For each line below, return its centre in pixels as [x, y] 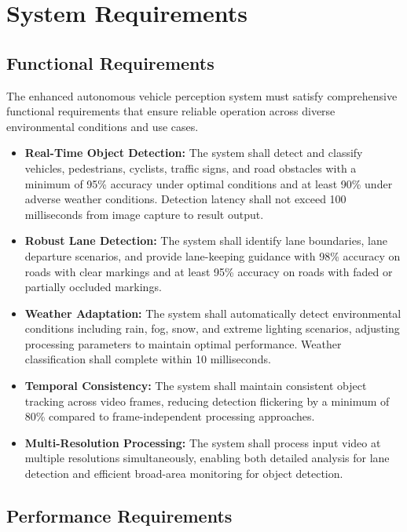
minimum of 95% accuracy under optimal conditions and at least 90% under [209, 183]
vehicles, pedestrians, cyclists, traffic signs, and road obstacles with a [191, 168]
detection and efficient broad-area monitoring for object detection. [184, 474]
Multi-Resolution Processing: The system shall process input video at [203, 442]
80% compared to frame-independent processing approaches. [170, 416]
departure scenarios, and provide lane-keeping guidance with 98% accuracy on [213, 255]
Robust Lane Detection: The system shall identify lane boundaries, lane [206, 240]
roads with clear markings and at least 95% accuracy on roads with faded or [209, 271]
